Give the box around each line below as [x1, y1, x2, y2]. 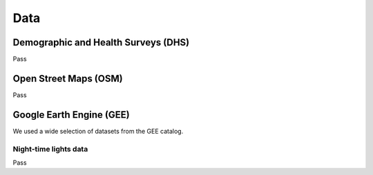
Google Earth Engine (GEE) [12, 109, 131, 121]
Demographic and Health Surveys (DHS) [12, 37, 190, 48]
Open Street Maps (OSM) [12, 72, 124, 84]
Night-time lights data [12, 144, 88, 154]
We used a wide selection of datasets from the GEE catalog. [12, 127, 184, 135]
